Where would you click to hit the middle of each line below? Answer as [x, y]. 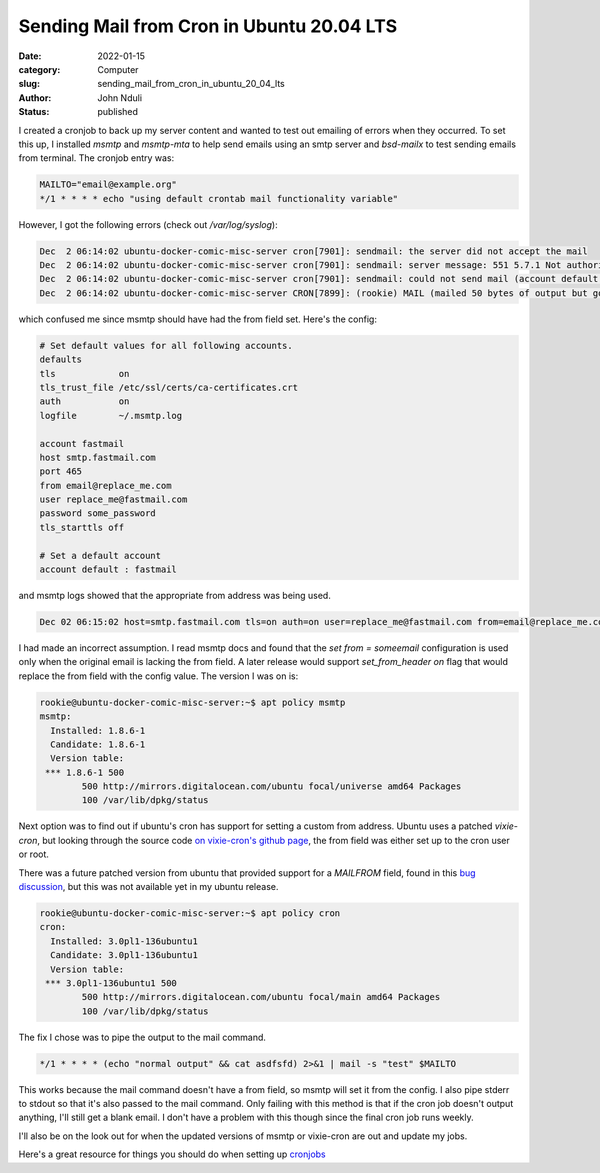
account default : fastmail [108, 569]
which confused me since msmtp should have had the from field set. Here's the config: [197, 319]
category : [39, 69]
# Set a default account [100, 555]
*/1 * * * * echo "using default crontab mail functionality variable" [219, 198]
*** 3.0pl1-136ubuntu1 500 [111, 983]
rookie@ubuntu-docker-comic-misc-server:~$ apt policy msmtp [192, 702]
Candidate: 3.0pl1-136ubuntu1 [124, 955]
